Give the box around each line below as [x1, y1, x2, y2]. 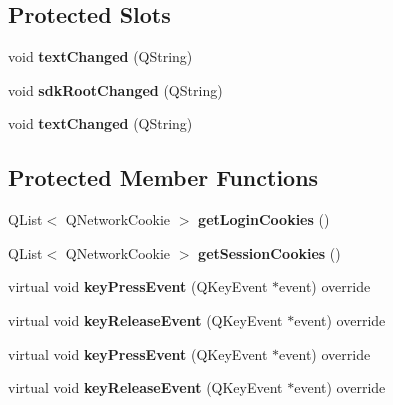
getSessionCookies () [198, 242, 341, 263]
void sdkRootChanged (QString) [8, 79, 223, 100]
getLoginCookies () [198, 209, 330, 230]
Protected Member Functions [8, 162, 319, 193]
